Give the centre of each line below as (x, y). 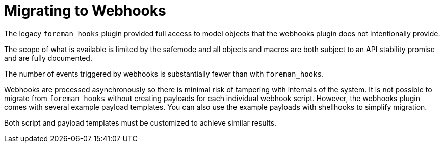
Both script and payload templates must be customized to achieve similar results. (140, 122)
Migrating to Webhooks (85, 11)
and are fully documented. (48, 58)
